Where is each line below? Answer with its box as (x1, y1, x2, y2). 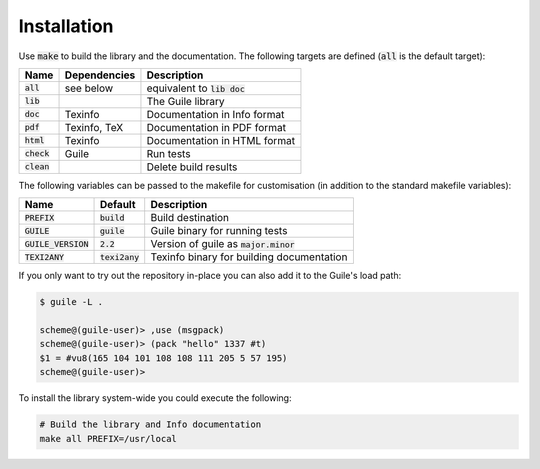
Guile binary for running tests (150, 224, 288, 238)
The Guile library (146, 94, 225, 108)
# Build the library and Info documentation (39, 419, 262, 430)
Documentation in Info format (146, 107, 285, 121)
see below (64, 81, 114, 95)
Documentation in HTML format (146, 133, 295, 147)
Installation (18, 15, 114, 37)
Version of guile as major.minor (150, 237, 295, 251)
